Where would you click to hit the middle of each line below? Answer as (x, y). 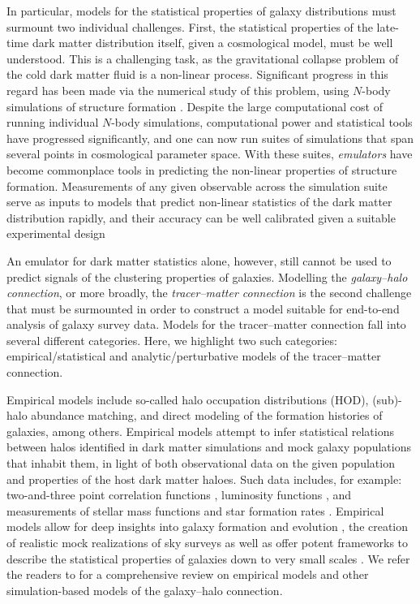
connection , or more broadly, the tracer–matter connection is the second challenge (209, 293)
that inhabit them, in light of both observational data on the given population (201, 463)
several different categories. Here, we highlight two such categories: (172, 340)
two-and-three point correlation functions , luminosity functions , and (179, 495)
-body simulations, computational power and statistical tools (262, 122)
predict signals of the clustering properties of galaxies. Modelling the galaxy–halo (207, 276)
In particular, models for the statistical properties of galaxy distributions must (201, 11)
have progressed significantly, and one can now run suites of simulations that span (210, 138)
